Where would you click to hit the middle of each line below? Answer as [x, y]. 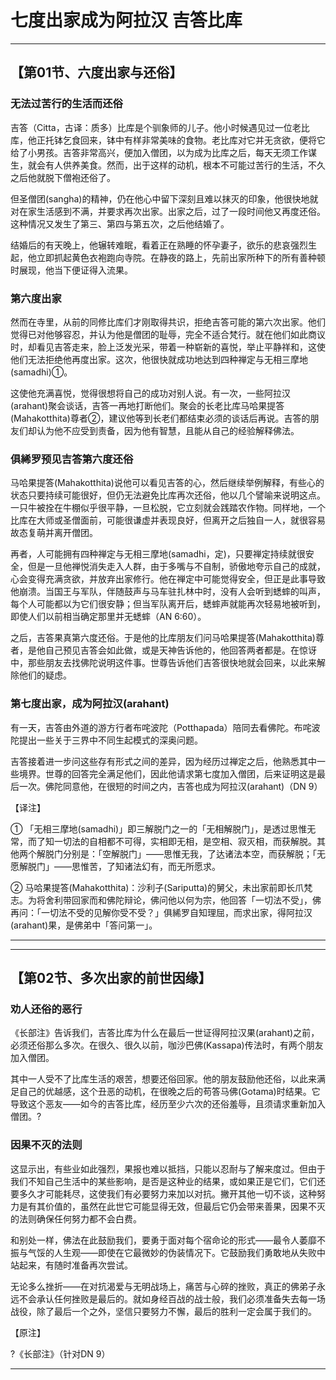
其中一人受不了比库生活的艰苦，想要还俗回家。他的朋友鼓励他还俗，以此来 [163, 1079]
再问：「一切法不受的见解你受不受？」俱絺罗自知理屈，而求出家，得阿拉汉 [161, 912]
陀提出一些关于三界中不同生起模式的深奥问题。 [106, 740]
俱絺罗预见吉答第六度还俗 [72, 459]
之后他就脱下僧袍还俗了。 [63, 177]
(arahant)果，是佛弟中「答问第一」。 [84, 925]
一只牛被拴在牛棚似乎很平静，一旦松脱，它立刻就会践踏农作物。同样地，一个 [168, 508]
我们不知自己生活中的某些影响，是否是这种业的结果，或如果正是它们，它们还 [168, 1181]
